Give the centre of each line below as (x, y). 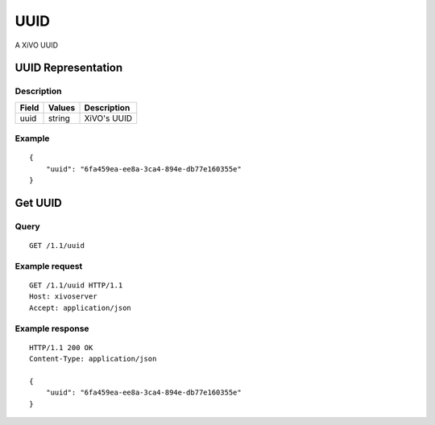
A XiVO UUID (37, 45)
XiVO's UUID (108, 118)
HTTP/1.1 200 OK (61, 347)
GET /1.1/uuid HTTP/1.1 (76, 285)
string (59, 118)
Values (62, 107)
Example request (49, 266)
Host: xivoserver (63, 297)
